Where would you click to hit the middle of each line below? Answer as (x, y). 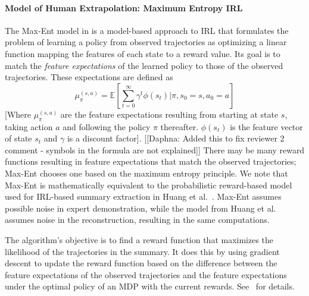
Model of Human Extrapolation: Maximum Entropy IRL (124, 7)
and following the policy (107, 126)
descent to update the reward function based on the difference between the (141, 263)
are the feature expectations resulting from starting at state (169, 114)
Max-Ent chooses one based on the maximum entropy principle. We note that (146, 173)
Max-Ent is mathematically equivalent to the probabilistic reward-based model (149, 185)
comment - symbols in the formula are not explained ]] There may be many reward (155, 149)
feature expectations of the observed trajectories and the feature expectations (146, 274)
